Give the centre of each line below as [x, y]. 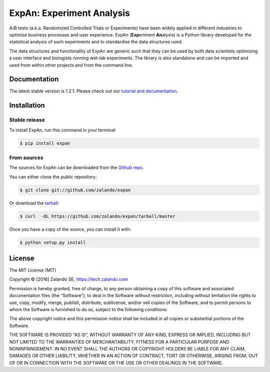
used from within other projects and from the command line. [71, 65]
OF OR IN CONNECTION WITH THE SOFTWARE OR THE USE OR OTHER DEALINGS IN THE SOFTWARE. [116, 363]
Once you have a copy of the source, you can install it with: [70, 229]
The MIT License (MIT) [33, 270]
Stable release [27, 120]
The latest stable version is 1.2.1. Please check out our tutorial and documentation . [94, 91]
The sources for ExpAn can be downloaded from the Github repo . [77, 168]
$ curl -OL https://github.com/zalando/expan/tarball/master [97, 216]
